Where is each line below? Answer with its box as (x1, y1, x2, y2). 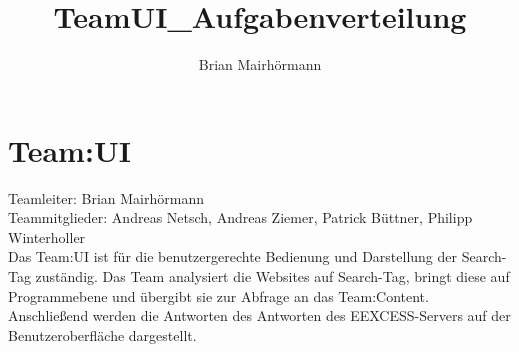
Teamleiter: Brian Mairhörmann (8, 187, 204, 208)
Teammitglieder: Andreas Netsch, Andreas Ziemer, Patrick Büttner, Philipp (8, 207, 473, 228)
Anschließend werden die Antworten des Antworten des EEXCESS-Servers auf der (8, 305, 511, 326)
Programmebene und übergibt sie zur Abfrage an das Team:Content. (8, 285, 429, 306)
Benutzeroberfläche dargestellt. (8, 324, 197, 345)
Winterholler (8, 226, 86, 247)
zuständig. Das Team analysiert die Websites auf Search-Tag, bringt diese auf (35, 266, 510, 287)
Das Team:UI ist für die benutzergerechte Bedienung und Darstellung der (8, 246, 458, 267)
